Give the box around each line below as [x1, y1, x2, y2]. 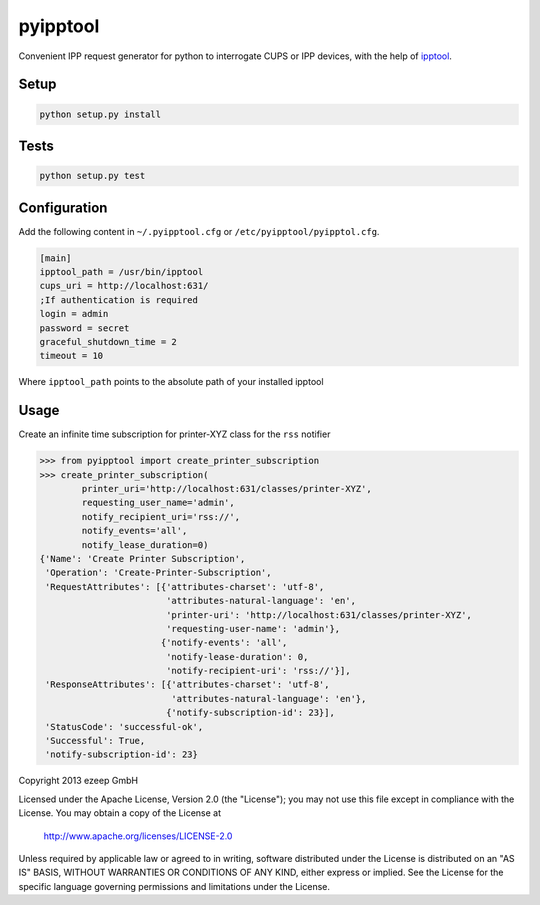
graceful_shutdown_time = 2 [39, 336, 177, 347]
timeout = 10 [39, 350, 104, 362]
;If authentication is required [39, 294, 199, 305]
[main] [39, 252, 72, 264]
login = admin [39, 308, 109, 320]
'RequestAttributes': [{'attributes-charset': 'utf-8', [45, 581, 325, 592]
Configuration [18, 199, 108, 216]
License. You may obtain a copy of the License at [18, 807, 222, 819]
